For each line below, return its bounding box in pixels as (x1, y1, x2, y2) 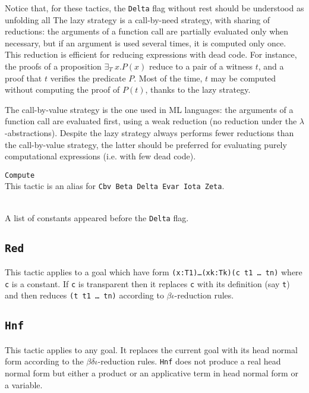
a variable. (5, 378, 43, 391)
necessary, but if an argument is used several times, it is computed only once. (5, 36, 286, 49)
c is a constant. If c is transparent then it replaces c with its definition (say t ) (5, 277, 290, 290)
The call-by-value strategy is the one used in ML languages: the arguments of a (5, 103, 294, 115)
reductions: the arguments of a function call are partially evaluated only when (5, 25, 289, 37)
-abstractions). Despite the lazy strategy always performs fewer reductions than (5, 127, 294, 139)
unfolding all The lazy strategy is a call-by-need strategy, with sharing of (5, 13, 270, 26)
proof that (5, 71, 42, 84)
